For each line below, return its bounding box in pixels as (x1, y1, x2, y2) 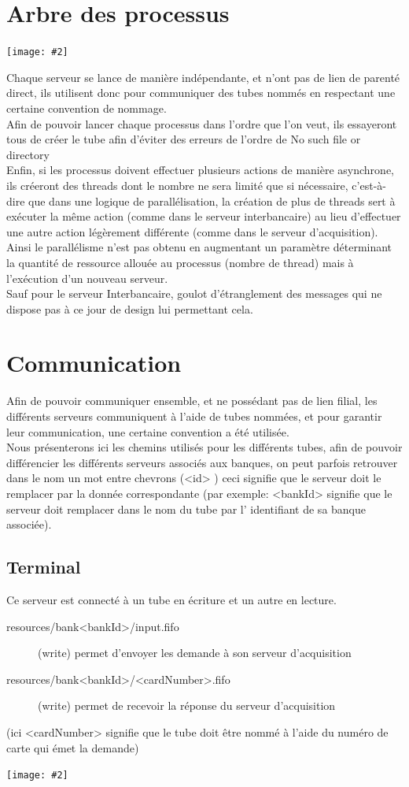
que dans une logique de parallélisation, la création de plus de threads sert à (28, 192, 396, 209)
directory (6, 146, 50, 162)
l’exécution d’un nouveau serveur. (6, 269, 168, 286)
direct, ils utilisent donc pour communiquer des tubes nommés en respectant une (6, 84, 396, 101)
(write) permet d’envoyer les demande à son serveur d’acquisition (38, 644, 352, 661)
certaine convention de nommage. (6, 99, 167, 116)
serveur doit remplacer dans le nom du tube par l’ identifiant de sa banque (6, 500, 367, 517)
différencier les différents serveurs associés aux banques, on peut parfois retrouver (6, 454, 398, 470)
